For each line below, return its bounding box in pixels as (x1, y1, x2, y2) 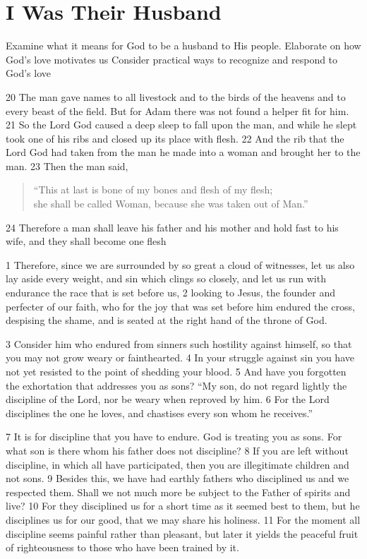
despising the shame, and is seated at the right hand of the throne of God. (6, 313, 327, 327)
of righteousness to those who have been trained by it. (6, 540, 239, 555)
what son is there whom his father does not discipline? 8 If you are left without (6, 443, 349, 457)
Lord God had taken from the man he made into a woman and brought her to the (6, 145, 361, 160)
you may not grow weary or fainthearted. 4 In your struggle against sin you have (6, 350, 354, 365)
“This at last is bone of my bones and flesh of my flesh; (33, 182, 273, 197)
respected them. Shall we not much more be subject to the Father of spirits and (6, 484, 351, 499)
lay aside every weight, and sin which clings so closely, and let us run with (6, 271, 326, 286)
